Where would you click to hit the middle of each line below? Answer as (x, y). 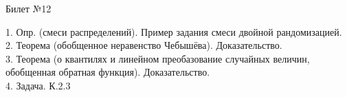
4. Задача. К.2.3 (38, 85)
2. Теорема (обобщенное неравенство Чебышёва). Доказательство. (144, 45)
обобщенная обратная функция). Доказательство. (108, 72)
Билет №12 (29, 8)
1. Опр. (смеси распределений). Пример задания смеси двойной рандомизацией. (174, 31)
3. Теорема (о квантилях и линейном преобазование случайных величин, (158, 58)
